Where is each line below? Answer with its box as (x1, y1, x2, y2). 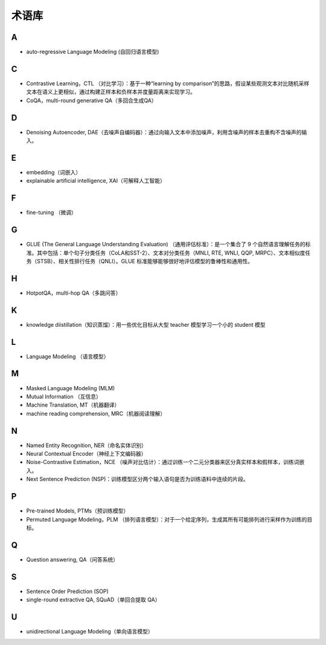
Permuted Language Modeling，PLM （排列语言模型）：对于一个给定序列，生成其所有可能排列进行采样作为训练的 (26, 516, 307, 523)
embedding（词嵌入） (26, 168, 81, 175)
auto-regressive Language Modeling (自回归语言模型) (26, 48, 159, 56)
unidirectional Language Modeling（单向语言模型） (26, 628, 153, 635)
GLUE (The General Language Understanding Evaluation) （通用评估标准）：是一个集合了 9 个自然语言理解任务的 (26, 241, 306, 248)
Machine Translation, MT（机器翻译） (26, 401, 120, 408)
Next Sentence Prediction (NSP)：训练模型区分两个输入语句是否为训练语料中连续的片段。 (26, 476, 249, 483)
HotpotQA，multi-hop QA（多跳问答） (26, 289, 121, 296)
